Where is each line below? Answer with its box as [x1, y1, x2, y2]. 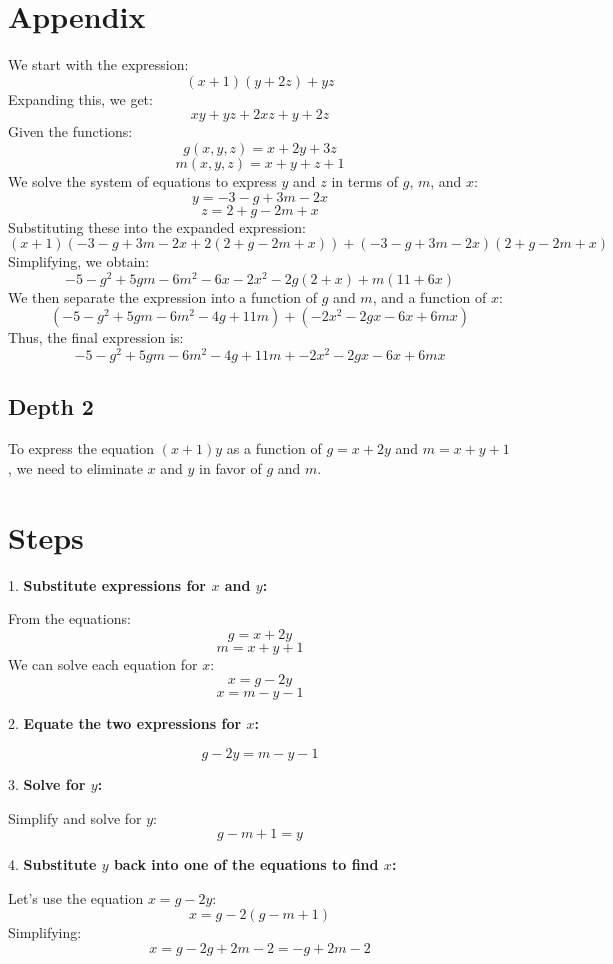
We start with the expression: [8, 54, 189, 75]
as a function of [226, 438, 322, 459]
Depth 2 [8, 391, 94, 422]
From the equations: [8, 608, 131, 629]
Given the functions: [8, 121, 133, 142]
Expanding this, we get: [8, 88, 153, 109]
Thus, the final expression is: [8, 327, 184, 348]
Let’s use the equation [8, 887, 144, 908]
